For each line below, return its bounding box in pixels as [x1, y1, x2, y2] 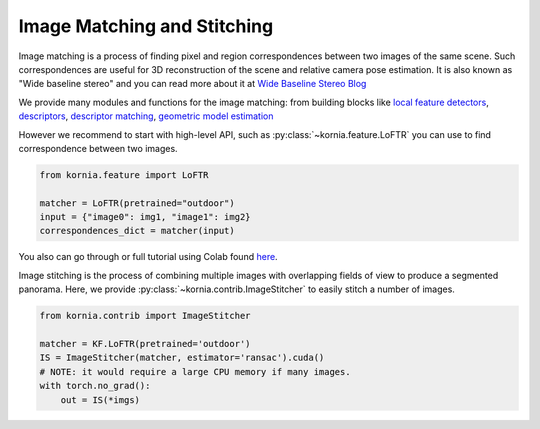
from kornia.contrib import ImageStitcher [39, 310, 251, 322]
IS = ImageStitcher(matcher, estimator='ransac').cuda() [39, 352, 325, 364]
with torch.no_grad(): [39, 380, 151, 392]
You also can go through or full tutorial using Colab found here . [18, 251, 279, 263]
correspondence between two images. [18, 142, 179, 154]
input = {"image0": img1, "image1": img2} [39, 211, 251, 223]
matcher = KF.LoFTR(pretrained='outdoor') [39, 338, 251, 349]
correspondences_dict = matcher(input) [39, 225, 235, 237]
